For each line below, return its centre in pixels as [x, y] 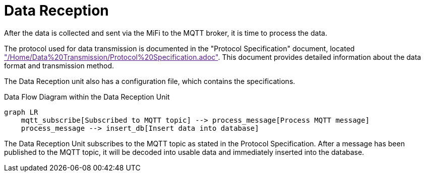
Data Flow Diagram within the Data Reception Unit [87, 97]
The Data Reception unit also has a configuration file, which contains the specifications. [150, 81]
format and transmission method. [59, 65]
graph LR [21, 112]
